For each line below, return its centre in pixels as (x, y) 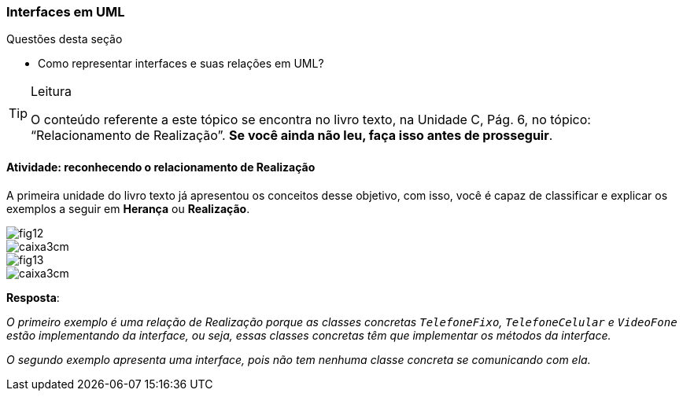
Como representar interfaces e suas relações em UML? (181, 64)
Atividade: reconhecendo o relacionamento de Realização (161, 167)
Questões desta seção (65, 39)
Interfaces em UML (66, 12)
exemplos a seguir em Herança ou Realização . (128, 208)
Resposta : (33, 297)
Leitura (51, 92)
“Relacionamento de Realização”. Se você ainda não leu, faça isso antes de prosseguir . (292, 136)
